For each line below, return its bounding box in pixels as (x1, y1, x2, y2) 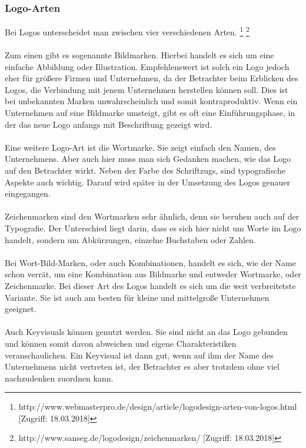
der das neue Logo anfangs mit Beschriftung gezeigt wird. (5, 118, 212, 130)
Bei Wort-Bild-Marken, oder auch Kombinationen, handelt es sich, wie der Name (5, 256, 296, 268)
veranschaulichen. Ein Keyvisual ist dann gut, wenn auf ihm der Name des (5, 349, 274, 361)
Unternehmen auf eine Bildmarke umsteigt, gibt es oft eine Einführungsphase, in (5, 107, 295, 119)
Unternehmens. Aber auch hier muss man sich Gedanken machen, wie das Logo (5, 152, 291, 165)
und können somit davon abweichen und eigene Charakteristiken (5, 337, 237, 349)
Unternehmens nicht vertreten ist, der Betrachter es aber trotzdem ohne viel (5, 360, 280, 373)
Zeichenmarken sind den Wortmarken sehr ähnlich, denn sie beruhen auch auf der (5, 210, 300, 223)
